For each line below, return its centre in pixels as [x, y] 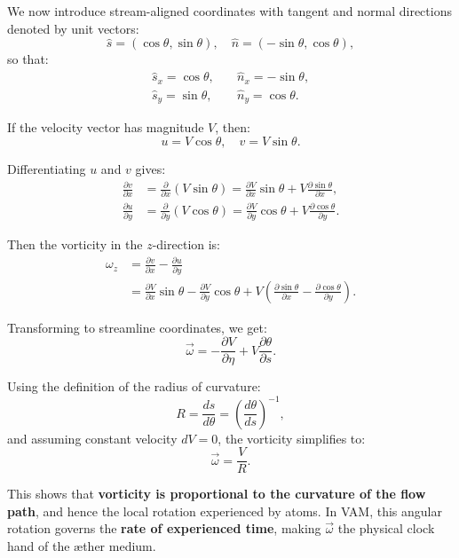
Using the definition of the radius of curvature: [134, 386]
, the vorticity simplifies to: [292, 438]
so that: [28, 59]
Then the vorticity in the [75, 244]
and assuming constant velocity [92, 438]
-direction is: [186, 244]
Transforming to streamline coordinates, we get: [137, 327]
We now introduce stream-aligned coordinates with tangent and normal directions [229, 11]
